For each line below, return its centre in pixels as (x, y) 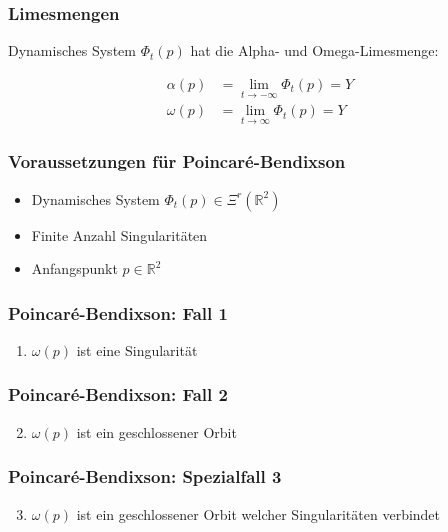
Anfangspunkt (74, 268)
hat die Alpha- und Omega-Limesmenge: (314, 50)
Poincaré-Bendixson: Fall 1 (118, 312)
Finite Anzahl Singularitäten (119, 234)
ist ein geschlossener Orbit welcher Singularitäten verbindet (258, 513)
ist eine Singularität (137, 349)
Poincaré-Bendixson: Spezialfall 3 (145, 476)
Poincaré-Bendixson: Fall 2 (118, 394)
